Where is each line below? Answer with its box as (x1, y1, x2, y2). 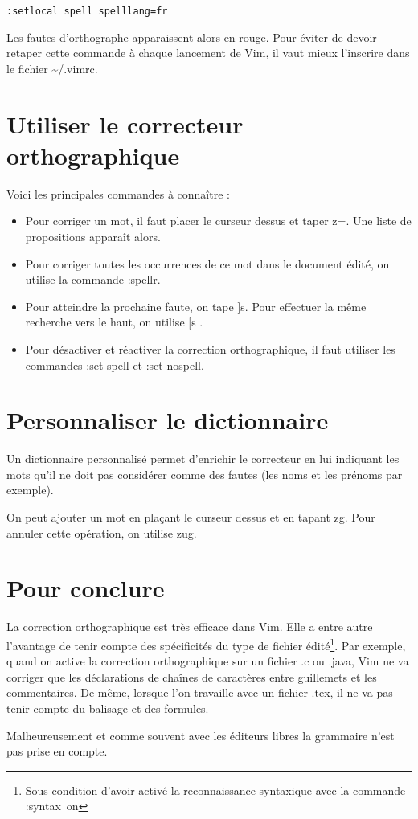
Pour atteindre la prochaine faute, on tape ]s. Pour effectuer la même (25, 297, 367, 314)
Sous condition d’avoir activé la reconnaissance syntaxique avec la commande (25, 781, 406, 798)
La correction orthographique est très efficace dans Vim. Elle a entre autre (6, 618, 373, 635)
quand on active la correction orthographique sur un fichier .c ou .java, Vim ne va (6, 653, 409, 670)
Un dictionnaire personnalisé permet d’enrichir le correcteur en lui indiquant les (6, 450, 400, 467)
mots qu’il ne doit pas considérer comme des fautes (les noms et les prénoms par (6, 465, 403, 482)
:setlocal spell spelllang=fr (6, 6, 168, 17)
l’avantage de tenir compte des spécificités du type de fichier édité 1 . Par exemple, (6, 634, 406, 653)
